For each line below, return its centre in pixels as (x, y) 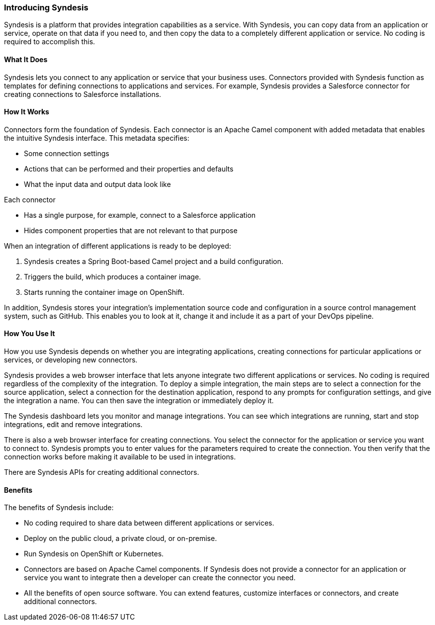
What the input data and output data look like (97, 184)
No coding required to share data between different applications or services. (149, 523)
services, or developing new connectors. (71, 360)
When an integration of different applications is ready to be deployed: (118, 246)
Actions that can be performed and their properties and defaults (129, 169)
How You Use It (30, 334)
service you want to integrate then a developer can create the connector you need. (160, 578)
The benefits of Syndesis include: (59, 508)
